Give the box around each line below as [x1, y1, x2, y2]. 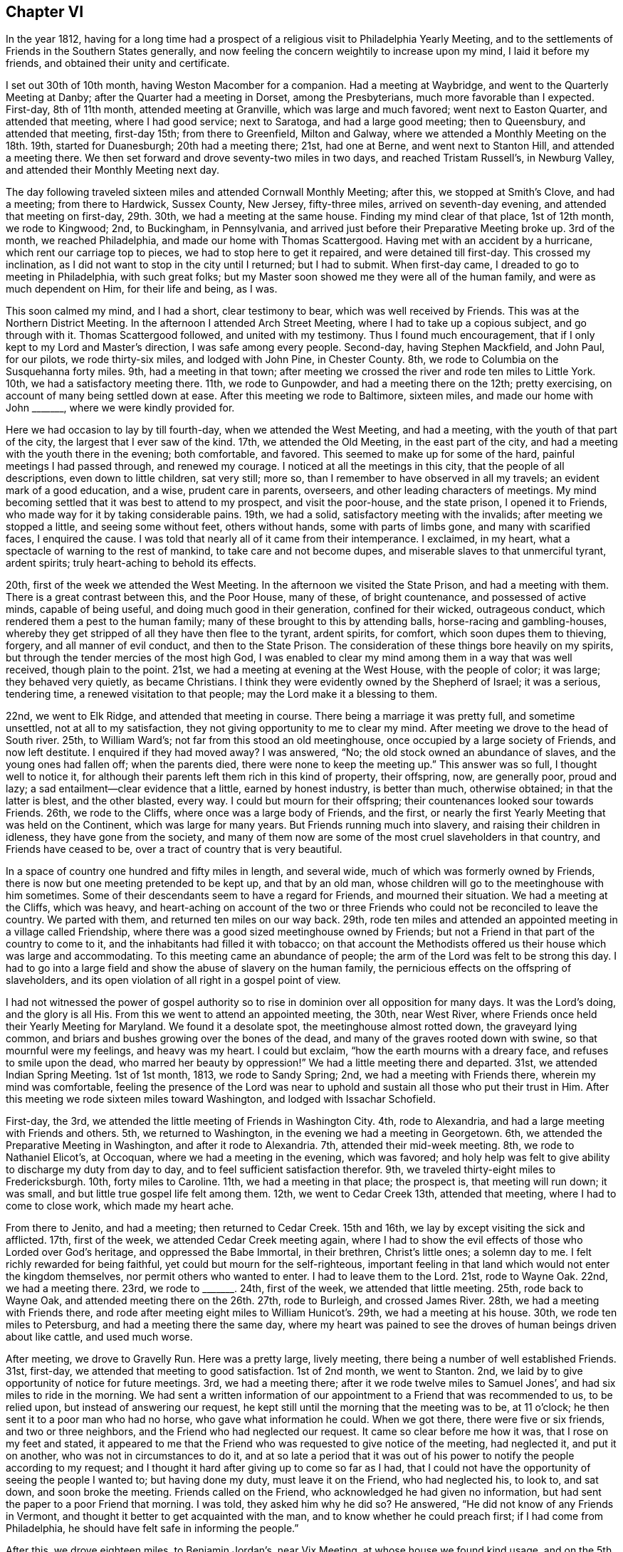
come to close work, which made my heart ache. [6, 1200, 234, 1212]
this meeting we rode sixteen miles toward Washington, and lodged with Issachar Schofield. [6, 1093, 436, 1106]
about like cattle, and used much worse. [6, 1331, 193, 1343]
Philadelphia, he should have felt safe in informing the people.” [6, 1522, 299, 1535]
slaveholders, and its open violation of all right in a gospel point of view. [6, 974, 341, 987]
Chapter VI [6, 3, 84, 21]
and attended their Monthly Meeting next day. [6, 164, 220, 177]
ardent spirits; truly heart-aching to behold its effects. [6, 557, 256, 570]
